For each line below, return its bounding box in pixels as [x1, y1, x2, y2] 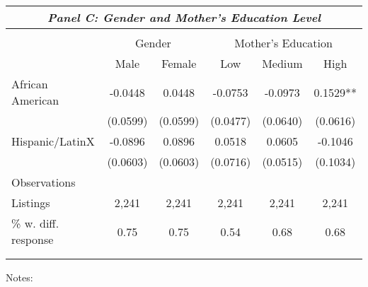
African [11, 76, 48, 92]
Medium [262, 55, 303, 71]
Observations [11, 174, 76, 190]
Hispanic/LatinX [11, 133, 95, 149]
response [11, 231, 54, 247]
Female [161, 55, 197, 71]
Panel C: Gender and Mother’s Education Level [47, 9, 321, 25]
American [11, 92, 59, 108]
